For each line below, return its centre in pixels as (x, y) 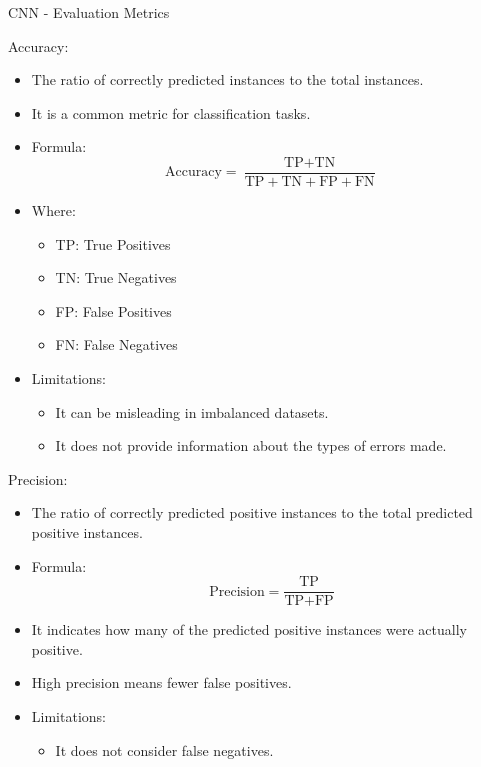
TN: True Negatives (116, 277)
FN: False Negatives (116, 344)
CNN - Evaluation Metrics (89, 12)
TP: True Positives (113, 243)
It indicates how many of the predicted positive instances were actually (249, 629)
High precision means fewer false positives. (161, 682)
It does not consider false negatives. (164, 749)
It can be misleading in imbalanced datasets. (192, 411)
